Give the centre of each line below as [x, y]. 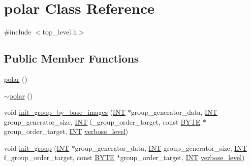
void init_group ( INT [37, 148]
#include [18, 32]
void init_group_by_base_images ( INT [65, 112]
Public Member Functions [71, 58]
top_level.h [60, 32]
